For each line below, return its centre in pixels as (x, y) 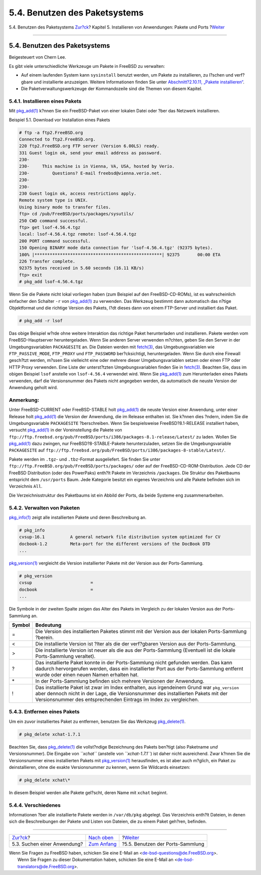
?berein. (45, 638)
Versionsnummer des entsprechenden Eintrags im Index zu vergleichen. (117, 700)
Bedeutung (48, 625)
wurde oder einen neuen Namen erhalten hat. (87, 675)
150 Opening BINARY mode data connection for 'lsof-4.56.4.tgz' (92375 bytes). (116, 248)
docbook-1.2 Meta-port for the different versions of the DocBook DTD (115, 544)
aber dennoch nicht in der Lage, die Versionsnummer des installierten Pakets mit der (132, 694)
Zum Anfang (102, 844)
